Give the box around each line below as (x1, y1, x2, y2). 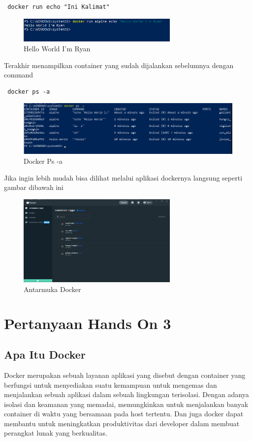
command (4, 70, 33, 80)
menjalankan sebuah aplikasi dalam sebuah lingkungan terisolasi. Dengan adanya (4, 389, 249, 400)
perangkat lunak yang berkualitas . (4, 428, 107, 438)
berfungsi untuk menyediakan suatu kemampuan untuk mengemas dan (4, 379, 217, 390)
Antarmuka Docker (24, 284, 81, 294)
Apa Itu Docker (4, 347, 86, 362)
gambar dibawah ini (4, 182, 64, 192)
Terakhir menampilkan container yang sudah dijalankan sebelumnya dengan (4, 60, 234, 70)
